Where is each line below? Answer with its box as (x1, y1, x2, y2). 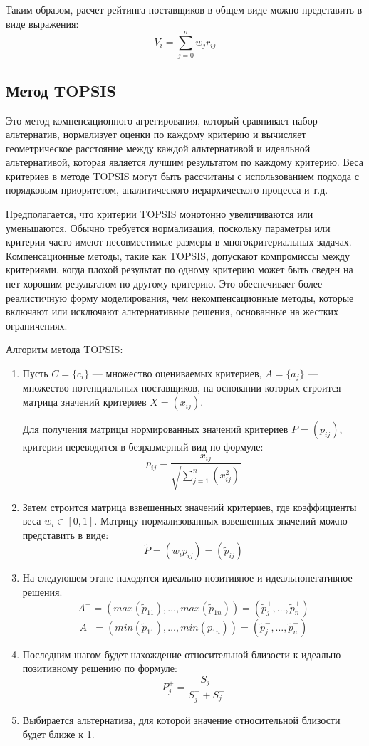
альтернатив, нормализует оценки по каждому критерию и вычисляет (6, 127, 306, 142)
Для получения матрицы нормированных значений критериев (22, 421, 289, 436)
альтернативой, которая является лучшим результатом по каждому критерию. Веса (6, 154, 363, 169)
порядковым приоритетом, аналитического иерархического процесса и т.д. (6, 182, 328, 197)
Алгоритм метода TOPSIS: (6, 342, 123, 357)
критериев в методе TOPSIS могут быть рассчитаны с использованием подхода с (6, 168, 359, 183)
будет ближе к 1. (22, 726, 95, 741)
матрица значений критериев (22, 394, 147, 409)
